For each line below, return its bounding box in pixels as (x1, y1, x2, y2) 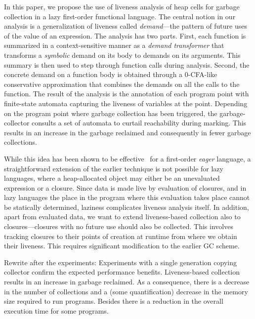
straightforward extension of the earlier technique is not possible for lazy (4, 163, 223, 173)
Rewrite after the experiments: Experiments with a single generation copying (4, 257, 237, 267)
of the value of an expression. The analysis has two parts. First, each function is (4, 30, 246, 40)
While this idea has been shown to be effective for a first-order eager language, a (4, 153, 251, 163)
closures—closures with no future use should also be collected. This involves (4, 221, 233, 232)
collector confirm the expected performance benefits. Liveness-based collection (4, 267, 240, 277)
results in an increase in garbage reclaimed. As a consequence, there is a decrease (4, 277, 250, 287)
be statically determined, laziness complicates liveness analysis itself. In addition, (4, 201, 249, 212)
